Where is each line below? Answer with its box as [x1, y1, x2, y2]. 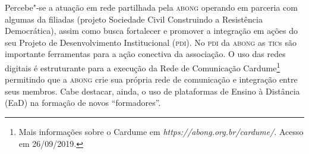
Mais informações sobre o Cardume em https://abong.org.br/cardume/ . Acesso [18, 125, 304, 137]
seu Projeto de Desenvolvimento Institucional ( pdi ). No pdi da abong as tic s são [5, 36, 297, 48]
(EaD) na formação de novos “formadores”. [5, 96, 161, 109]
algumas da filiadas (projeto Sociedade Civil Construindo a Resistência [5, 12, 263, 25]
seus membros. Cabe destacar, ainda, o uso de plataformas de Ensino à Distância [5, 84, 300, 97]
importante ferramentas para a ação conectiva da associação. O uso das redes [5, 48, 286, 60]
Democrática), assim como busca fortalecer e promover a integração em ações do [5, 24, 298, 37]
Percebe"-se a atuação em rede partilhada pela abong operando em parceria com [5, 1, 298, 13]
